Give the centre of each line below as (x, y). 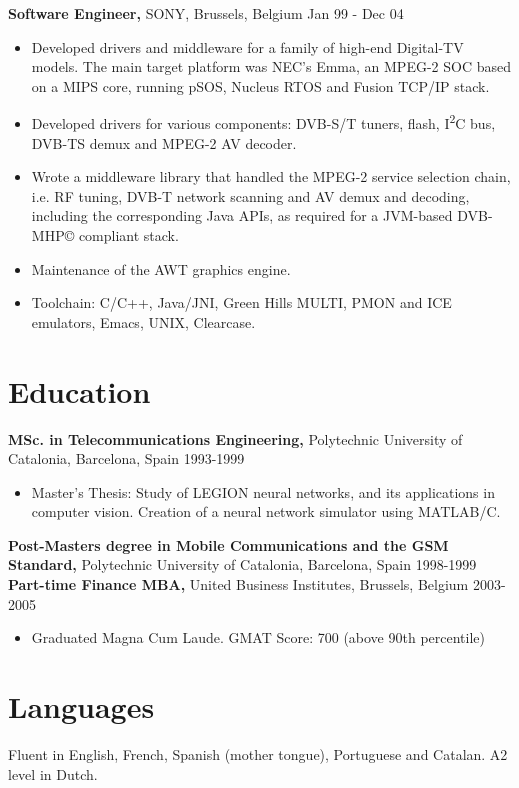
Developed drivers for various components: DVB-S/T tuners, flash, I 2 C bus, (263, 122)
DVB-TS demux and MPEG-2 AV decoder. (164, 142)
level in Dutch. (53, 773)
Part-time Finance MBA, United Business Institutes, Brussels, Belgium (238, 584)
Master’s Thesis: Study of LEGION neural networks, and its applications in (263, 491)
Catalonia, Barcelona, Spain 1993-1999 (126, 458)
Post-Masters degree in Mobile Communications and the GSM (228, 544)
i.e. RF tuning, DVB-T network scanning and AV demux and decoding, (250, 195)
